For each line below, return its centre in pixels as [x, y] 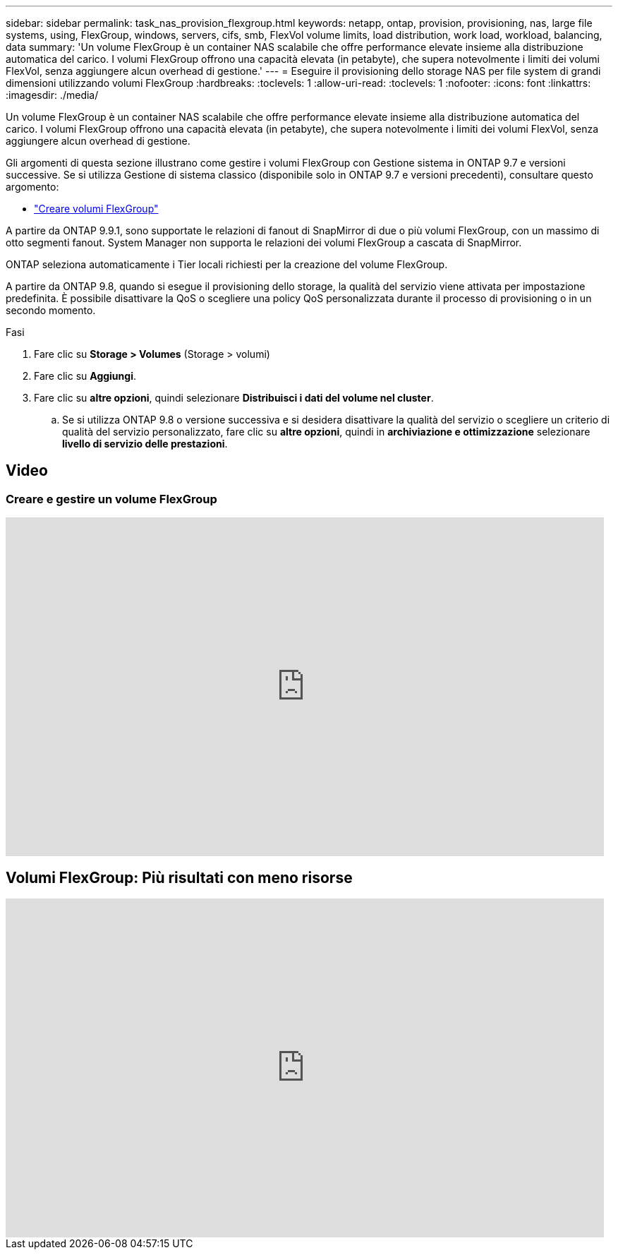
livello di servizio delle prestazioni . [145, 444]
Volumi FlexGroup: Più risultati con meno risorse [179, 877]
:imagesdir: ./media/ [52, 95]
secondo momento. [51, 310]
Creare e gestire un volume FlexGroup [111, 499]
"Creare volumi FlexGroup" [96, 209]
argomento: [32, 187]
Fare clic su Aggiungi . [85, 376]
